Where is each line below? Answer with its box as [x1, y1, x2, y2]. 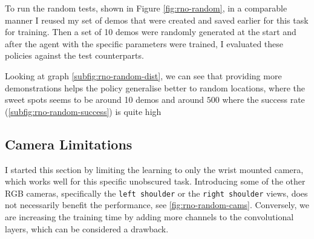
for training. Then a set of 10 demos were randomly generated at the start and [5, 25, 296, 38]
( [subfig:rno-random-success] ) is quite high [5, 105, 162, 117]
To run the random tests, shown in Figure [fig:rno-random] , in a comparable [5, 2, 287, 14]
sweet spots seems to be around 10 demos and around [5, 93, 204, 106]
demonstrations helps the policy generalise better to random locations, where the [5, 81, 306, 94]
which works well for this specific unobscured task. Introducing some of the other [5, 175, 306, 188]
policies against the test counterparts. [5, 49, 144, 62]
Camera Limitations [5, 134, 132, 153]
